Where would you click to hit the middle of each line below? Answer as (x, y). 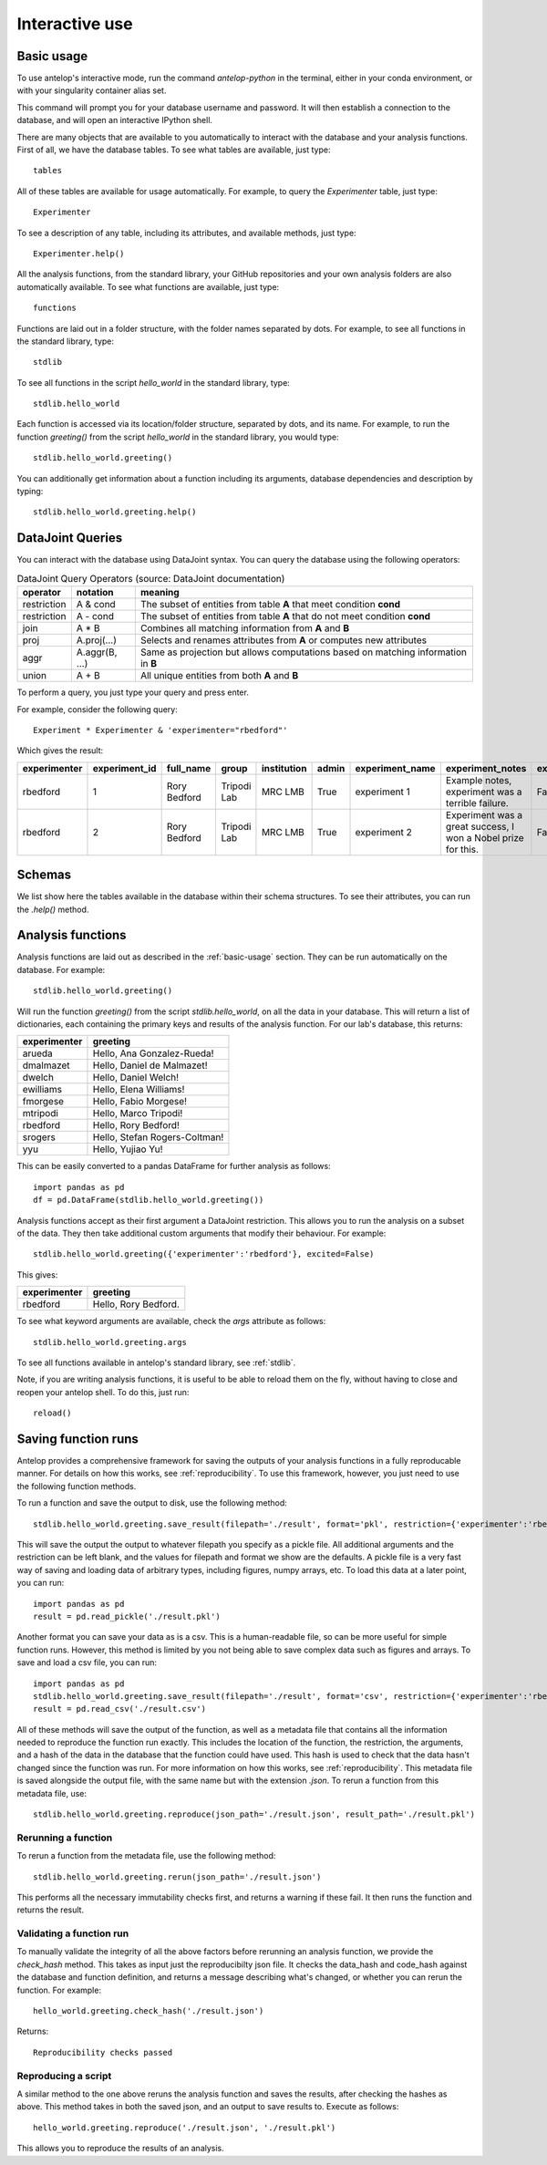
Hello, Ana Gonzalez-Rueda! (153, 1053)
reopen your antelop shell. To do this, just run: (103, 1392)
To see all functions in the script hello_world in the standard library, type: (154, 382)
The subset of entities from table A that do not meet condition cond (285, 616)
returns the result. (51, 1910)
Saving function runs (77, 1439)
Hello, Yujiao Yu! (128, 1149)
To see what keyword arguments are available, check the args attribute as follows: (171, 1321)
